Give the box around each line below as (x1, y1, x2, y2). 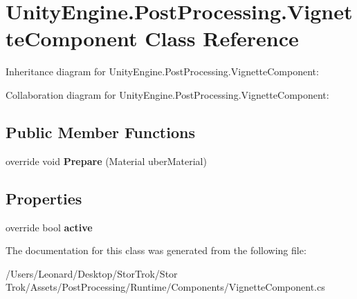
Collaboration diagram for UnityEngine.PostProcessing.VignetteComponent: (6, 87, 329, 102)
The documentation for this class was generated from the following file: (6, 243, 306, 258)
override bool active (6, 220, 93, 234)
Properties (6, 187, 82, 209)
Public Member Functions (6, 121, 195, 142)
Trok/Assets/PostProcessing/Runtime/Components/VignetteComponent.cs (6, 280, 325, 294)
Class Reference (145, 24, 299, 52)
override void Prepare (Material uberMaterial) (6, 153, 207, 168)
